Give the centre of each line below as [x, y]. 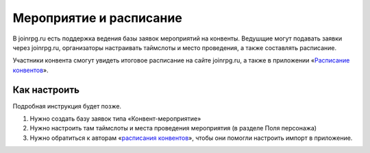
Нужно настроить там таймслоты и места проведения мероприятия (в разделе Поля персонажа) [173, 128]
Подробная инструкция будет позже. [67, 106]
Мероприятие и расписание [98, 18]
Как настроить [46, 90]
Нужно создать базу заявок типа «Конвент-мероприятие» [115, 119]
